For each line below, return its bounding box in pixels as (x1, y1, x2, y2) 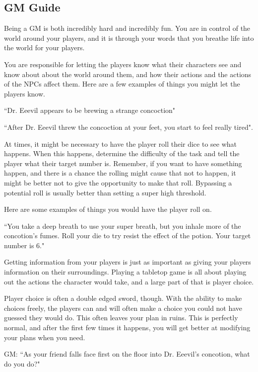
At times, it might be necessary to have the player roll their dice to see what (4, 138, 237, 149)
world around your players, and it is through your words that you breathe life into (4, 32, 254, 43)
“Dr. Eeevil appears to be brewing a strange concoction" (4, 105, 176, 115)
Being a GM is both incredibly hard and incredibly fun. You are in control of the (4, 23, 251, 33)
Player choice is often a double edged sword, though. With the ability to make (4, 293, 242, 303)
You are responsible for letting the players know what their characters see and (4, 59, 242, 69)
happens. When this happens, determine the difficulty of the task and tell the (4, 148, 240, 159)
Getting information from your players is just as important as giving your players (4, 257, 251, 267)
